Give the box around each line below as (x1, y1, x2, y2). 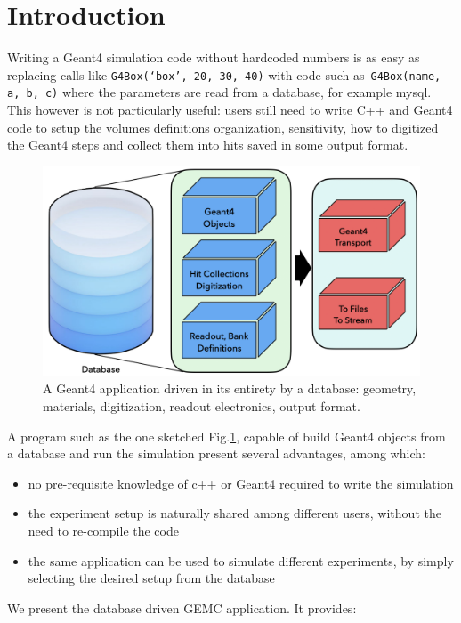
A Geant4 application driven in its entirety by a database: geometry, (43, 379, 417, 398)
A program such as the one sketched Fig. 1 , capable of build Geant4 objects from (7, 426, 446, 445)
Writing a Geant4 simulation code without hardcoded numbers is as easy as (7, 48, 420, 67)
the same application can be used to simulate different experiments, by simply (28, 551, 454, 570)
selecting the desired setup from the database (28, 569, 275, 587)
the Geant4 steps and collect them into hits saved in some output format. (7, 135, 408, 154)
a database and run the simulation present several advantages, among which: (7, 444, 425, 463)
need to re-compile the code (28, 521, 179, 539)
